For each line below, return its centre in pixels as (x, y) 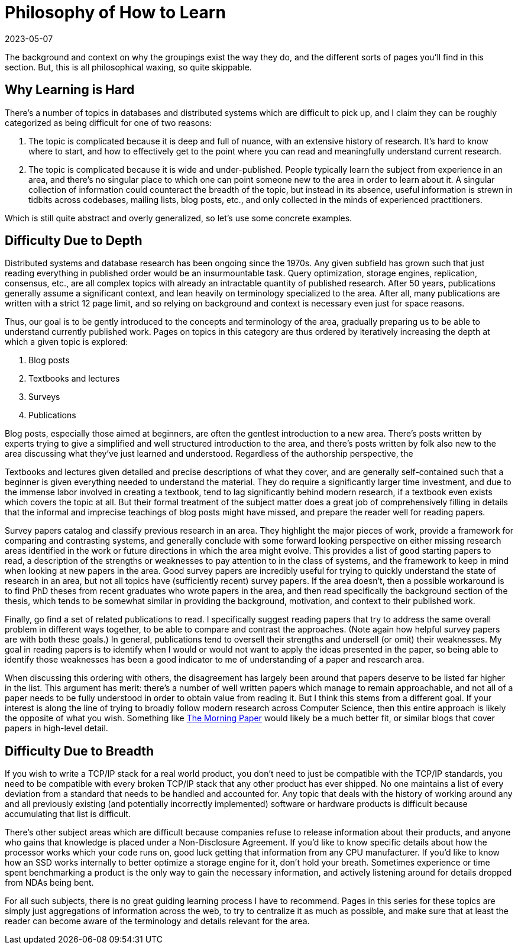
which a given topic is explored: (67, 342)
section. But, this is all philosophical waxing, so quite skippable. (128, 67)
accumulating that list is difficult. (68, 814)
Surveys (44, 397)
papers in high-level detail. (56, 728)
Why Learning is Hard (70, 90)
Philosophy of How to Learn (115, 12)
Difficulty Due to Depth (74, 241)
